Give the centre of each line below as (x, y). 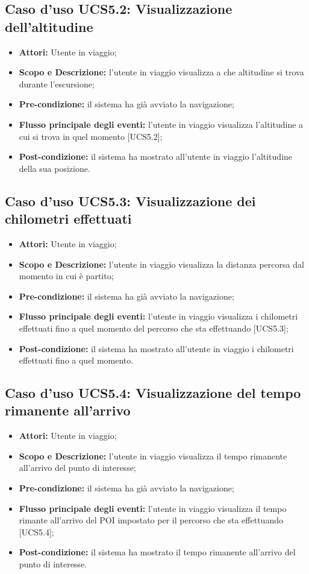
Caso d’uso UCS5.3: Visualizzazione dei (130, 200)
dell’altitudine (49, 26)
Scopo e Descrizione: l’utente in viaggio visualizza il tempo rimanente (153, 456)
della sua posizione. (55, 168)
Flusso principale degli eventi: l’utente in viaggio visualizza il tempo (153, 508)
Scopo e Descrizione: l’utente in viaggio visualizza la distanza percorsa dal (161, 264)
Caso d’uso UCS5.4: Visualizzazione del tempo (153, 393)
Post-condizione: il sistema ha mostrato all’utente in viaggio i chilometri (156, 348)
